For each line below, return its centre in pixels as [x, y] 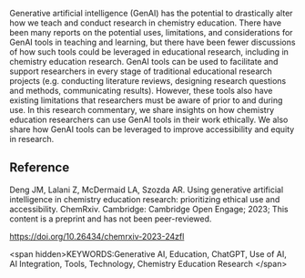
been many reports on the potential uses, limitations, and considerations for [151, 32]
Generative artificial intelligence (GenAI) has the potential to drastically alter [151, 13]
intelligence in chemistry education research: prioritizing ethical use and [145, 199]
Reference [40, 168]
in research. [32, 139]
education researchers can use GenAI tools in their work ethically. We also [149, 119]
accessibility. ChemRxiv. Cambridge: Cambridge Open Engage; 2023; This [149, 209]
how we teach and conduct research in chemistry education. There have [146, 23]
